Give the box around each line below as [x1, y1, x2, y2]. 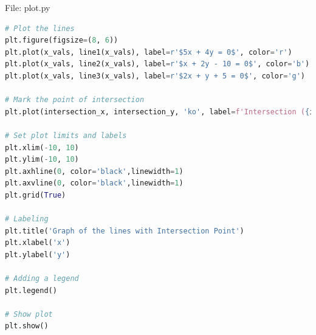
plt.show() [5, 322, 49, 331]
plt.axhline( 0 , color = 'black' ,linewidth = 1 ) [5, 167, 184, 176]
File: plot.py [5, 1, 50, 13]
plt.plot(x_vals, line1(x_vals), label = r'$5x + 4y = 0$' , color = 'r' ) [5, 47, 292, 57]
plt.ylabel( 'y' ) [5, 250, 70, 259]
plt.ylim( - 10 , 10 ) [5, 155, 79, 164]
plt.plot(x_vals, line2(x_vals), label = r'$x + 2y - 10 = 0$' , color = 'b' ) [5, 60, 310, 69]
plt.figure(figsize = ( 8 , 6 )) [5, 36, 118, 45]
